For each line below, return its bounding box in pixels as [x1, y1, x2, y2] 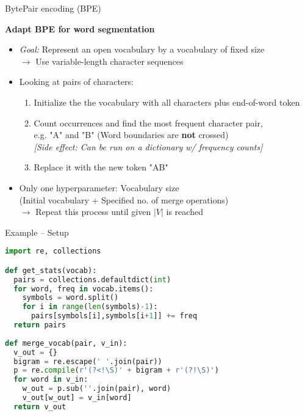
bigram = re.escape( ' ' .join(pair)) [13, 357, 162, 366]
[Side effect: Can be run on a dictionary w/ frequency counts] [34, 140, 263, 153]
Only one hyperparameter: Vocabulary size [19, 181, 179, 194]
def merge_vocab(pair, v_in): [5, 338, 127, 348]
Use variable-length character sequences [35, 54, 184, 67]
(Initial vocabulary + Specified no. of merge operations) [19, 193, 229, 206]
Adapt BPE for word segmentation [5, 22, 155, 35]
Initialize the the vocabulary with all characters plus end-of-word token [34, 95, 300, 108]
